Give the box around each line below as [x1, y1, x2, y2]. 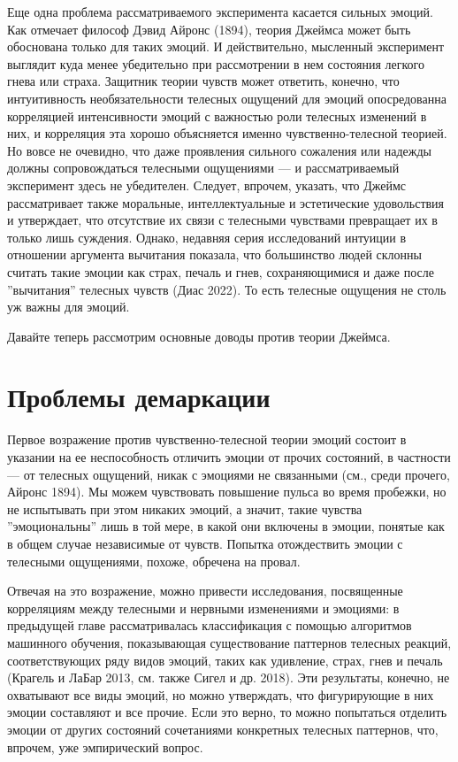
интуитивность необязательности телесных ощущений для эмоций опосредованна [7, 89, 447, 107]
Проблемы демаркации [7, 379, 271, 415]
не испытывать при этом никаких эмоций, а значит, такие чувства [7, 499, 363, 518]
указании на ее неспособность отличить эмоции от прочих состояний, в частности [7, 448, 451, 466]
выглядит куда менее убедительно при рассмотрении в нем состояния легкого [7, 54, 424, 73]
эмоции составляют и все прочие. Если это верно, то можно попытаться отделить [7, 703, 447, 721]
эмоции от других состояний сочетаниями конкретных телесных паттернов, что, [7, 720, 439, 738]
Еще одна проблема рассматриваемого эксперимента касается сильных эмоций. [7, 3, 433, 20]
